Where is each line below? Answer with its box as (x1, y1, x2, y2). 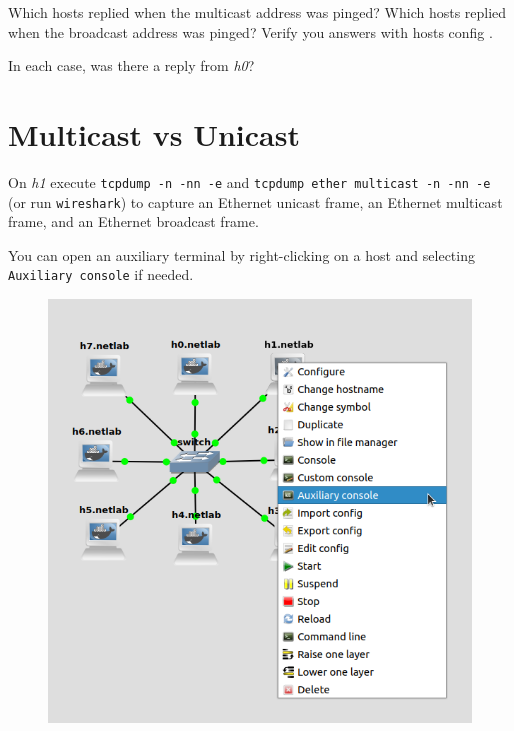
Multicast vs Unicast (8, 113, 300, 154)
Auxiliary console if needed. (8, 264, 194, 285)
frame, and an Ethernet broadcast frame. (8, 211, 259, 232)
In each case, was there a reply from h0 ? (8, 55, 255, 76)
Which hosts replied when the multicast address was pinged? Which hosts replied (8, 2, 507, 22)
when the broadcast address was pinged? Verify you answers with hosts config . (8, 21, 493, 42)
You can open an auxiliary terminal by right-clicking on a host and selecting (8, 244, 475, 265)
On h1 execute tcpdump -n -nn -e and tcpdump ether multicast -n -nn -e (8, 171, 491, 192)
